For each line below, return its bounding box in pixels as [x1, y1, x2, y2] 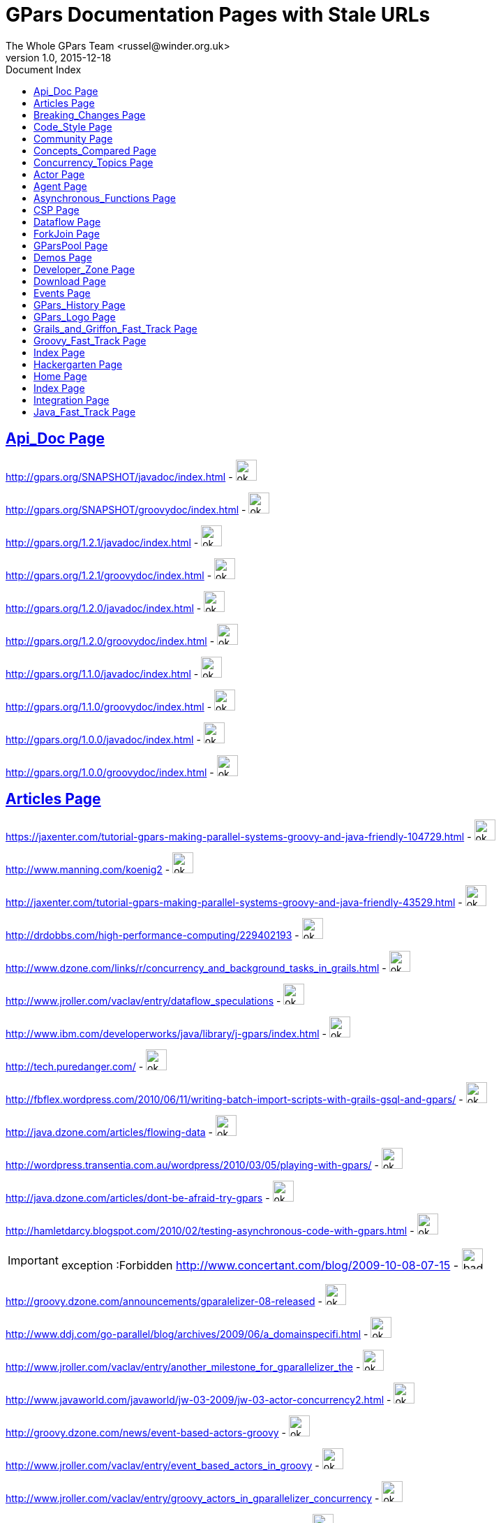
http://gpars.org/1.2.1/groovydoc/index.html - [6, 569, 212, 581]
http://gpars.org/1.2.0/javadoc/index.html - [6, 602, 202, 614]
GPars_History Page [33, 298, 126, 311]
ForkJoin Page [33, 227, 100, 240]
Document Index [6, 63, 82, 75]
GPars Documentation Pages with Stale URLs [6, 3, 431, 27]
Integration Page [33, 393, 110, 406]
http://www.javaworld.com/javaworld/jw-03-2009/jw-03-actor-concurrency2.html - [6, 1394, 391, 1406]
